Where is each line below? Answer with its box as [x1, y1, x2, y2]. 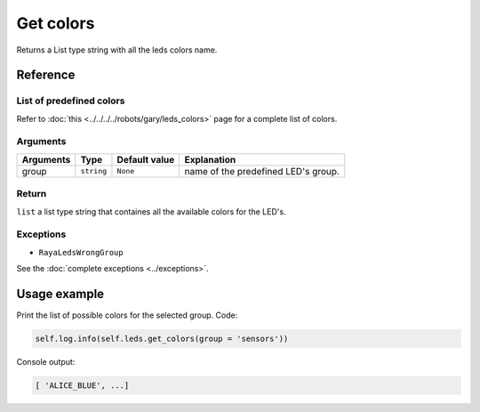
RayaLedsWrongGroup [38, 247, 124, 257]
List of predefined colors [16, 94, 125, 107]
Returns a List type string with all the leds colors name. [16, 44, 218, 55]
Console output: [16, 357, 76, 367]
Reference [16, 68, 76, 83]
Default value [116, 153, 175, 166]
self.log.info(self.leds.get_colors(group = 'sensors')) [35, 334, 289, 344]
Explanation [184, 153, 236, 166]
